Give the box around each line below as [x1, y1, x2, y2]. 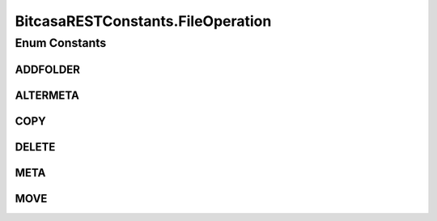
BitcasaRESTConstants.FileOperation [15, 12, 272, 30]
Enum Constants [15, 36, 107, 50]
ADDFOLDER [15, 62, 81, 76]
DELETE [15, 140, 56, 154]
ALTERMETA [15, 88, 80, 102]
